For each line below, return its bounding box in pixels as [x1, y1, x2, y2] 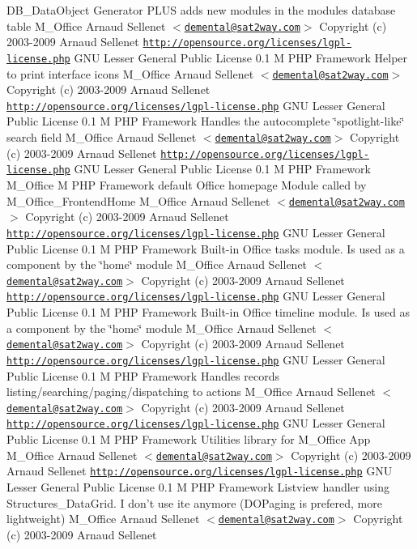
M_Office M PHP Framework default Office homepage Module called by [6, 177, 367, 194]
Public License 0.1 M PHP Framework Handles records [6, 367, 279, 384]
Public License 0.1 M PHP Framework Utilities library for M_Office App [6, 431, 371, 448]
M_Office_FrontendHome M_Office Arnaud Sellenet [6, 192, 270, 209]
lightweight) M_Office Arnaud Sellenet [6, 510, 200, 527]
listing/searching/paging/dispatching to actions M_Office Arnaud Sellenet [6, 383, 376, 400]
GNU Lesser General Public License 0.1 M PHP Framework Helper [74, 49, 408, 66]
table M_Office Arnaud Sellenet [6, 17, 166, 34]
